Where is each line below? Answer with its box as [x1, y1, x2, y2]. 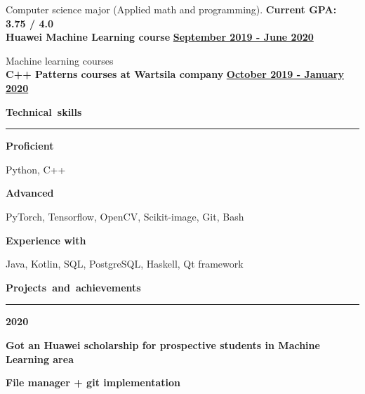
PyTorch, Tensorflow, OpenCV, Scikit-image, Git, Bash [6, 209, 244, 223]
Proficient [6, 138, 54, 153]
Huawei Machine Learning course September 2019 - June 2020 [6, 29, 314, 44]
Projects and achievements [6, 280, 141, 294]
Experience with [6, 232, 86, 247]
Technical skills [6, 104, 82, 119]
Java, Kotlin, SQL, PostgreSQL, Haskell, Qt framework [6, 256, 244, 271]
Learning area [6, 351, 74, 366]
